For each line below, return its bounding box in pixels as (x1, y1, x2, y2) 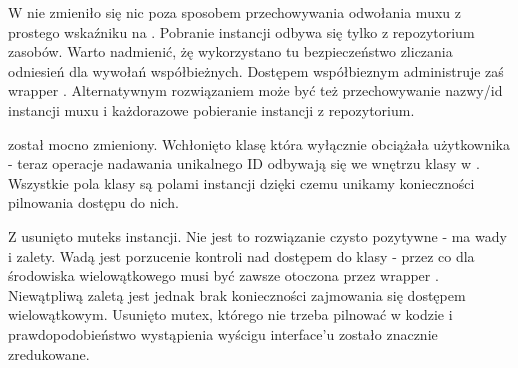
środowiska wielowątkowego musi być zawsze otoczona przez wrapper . (8, 265, 439, 286)
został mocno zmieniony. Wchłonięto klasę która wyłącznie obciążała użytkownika (8, 133, 510, 154)
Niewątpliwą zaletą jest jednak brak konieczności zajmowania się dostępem (8, 284, 466, 305)
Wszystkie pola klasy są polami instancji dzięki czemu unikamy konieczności (8, 172, 475, 193)
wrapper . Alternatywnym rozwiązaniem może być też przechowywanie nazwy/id (8, 80, 503, 101)
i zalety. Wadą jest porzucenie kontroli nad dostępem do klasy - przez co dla (8, 245, 475, 266)
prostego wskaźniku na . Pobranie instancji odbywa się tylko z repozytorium (8, 21, 475, 42)
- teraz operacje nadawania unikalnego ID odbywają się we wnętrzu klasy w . (8, 153, 480, 174)
